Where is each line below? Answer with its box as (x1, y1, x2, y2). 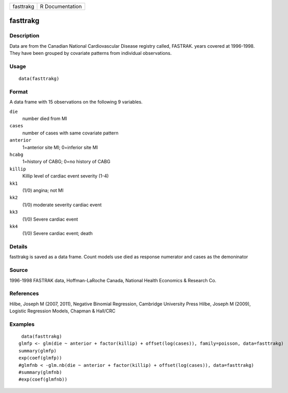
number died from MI (22, 115, 67, 122)
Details (9, 243, 28, 250)
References (9, 290, 39, 297)
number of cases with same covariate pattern (22, 130, 119, 136)
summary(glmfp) (18, 348, 57, 353)
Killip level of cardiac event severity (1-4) (22, 173, 109, 179)
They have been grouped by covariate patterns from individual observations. (9, 50, 172, 56)
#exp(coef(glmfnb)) (18, 377, 68, 382)
